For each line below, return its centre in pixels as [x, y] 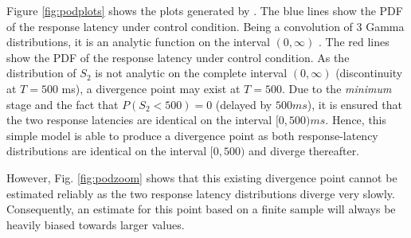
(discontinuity [369, 73]
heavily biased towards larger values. [96, 224]
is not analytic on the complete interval [191, 73]
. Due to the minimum [337, 88]
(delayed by [244, 104]
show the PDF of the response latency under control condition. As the [178, 57]
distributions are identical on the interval [107, 151]
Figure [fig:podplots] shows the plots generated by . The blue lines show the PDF [205, 10]
